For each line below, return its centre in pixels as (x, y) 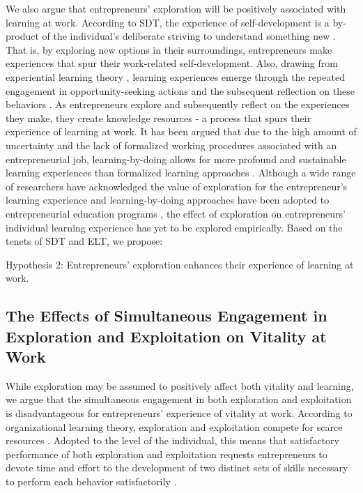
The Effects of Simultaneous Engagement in (167, 316)
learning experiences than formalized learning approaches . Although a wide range (181, 173)
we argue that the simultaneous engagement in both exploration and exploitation (179, 399)
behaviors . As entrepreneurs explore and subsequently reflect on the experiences (178, 104)
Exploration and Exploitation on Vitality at (166, 336)
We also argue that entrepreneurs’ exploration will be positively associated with (176, 8)
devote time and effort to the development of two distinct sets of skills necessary (177, 468)
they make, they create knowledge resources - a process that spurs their (159, 117)
